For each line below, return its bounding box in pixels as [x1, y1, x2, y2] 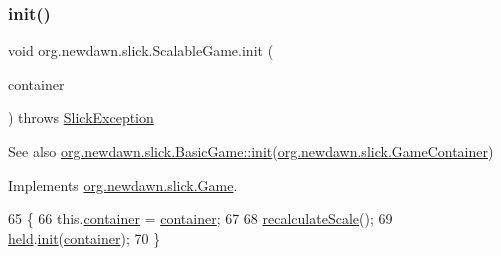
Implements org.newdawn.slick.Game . [8, 174, 238, 195]
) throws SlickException [8, 107, 154, 128]
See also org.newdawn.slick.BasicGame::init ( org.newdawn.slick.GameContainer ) [8, 141, 494, 161]
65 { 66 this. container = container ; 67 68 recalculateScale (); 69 [8, 208, 393, 229]
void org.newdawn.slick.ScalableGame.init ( [8, 40, 274, 61]
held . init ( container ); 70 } [8, 227, 161, 248]
